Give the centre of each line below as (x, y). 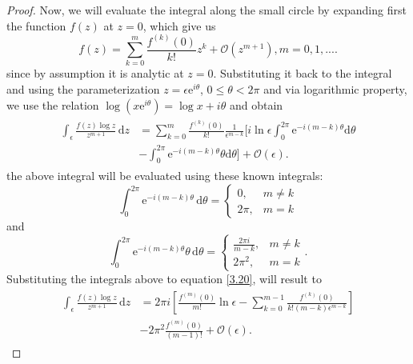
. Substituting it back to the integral (303, 73)
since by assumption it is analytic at (95, 73)
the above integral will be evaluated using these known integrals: (165, 176)
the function (36, 25)
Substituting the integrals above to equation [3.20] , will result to (164, 278)
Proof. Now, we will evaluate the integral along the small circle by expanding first (206, 10)
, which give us (179, 25)
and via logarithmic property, (335, 89)
